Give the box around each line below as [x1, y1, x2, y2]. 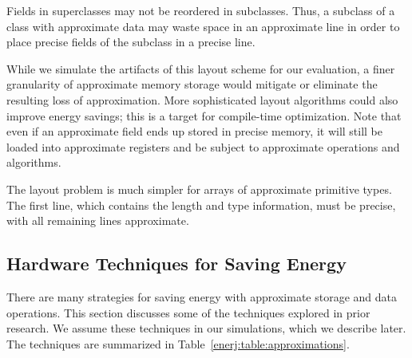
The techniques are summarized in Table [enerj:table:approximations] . [6, 335, 350, 352]
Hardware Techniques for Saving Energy [6, 251, 347, 276]
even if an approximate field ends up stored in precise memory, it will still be [6, 123, 383, 140]
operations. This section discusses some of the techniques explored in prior [6, 304, 370, 321]
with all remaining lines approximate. [6, 212, 189, 229]
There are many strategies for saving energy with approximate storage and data [6, 288, 398, 305]
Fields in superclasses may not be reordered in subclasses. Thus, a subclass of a [6, 2, 395, 18]
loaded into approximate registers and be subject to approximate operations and [6, 138, 400, 155]
